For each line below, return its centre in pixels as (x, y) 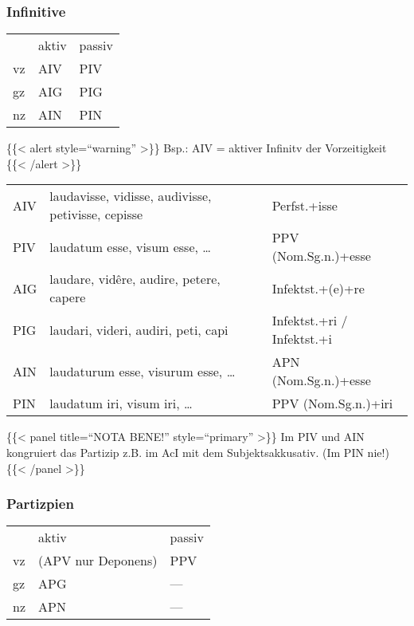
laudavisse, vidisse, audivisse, (131, 196)
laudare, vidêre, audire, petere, (135, 279)
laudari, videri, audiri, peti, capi (139, 329)
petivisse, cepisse (96, 215)
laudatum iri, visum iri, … (121, 404)
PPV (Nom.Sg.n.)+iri (332, 404)
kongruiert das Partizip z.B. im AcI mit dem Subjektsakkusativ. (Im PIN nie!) (198, 452)
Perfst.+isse (305, 205)
